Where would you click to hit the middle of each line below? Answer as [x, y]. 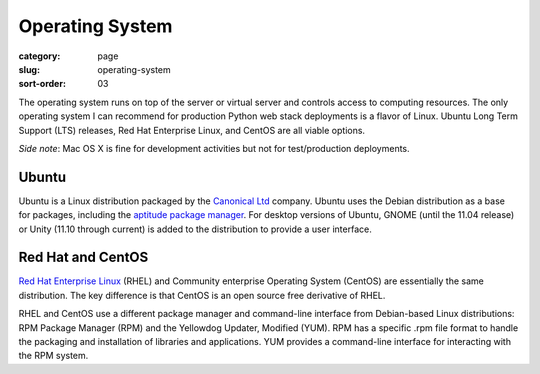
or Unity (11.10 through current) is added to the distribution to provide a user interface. [195, 229]
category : [39, 56]
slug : [29, 69]
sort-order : [42, 84]
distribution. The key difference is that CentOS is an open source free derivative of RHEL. [202, 295]
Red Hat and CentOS [83, 257]
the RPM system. [53, 356]
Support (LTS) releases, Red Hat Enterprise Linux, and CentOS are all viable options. [191, 130]
